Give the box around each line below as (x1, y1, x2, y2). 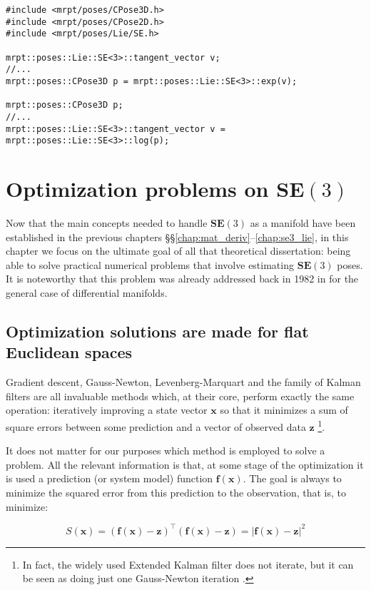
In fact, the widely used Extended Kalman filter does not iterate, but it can (22, 556, 354, 571)
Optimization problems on (6, 174, 269, 203)
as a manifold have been (250, 215, 356, 230)
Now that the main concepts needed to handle (6, 215, 208, 230)
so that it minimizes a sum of (220, 402, 348, 417)
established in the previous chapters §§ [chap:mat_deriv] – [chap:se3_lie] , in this (6, 229, 349, 244)
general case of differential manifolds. (6, 285, 168, 300)
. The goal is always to (243, 471, 342, 486)
